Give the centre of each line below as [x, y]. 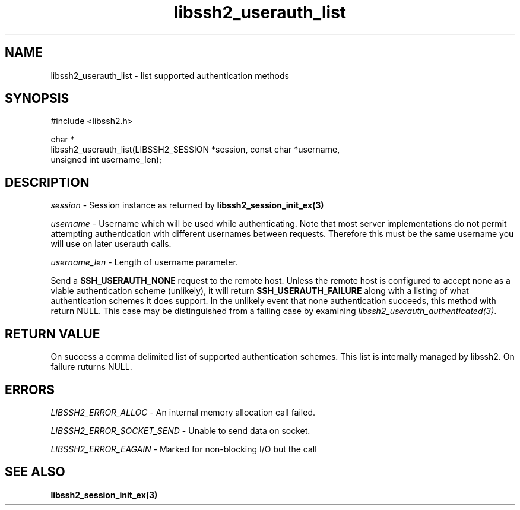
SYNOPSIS [37, 99]
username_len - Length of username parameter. [144, 262]
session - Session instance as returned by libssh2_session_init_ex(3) [187, 205]
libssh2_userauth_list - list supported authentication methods [170, 75]
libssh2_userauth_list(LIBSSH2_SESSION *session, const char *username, [195, 150]
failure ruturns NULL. [91, 367]
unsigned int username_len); [106, 160]
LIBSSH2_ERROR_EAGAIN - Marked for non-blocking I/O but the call [184, 449]
